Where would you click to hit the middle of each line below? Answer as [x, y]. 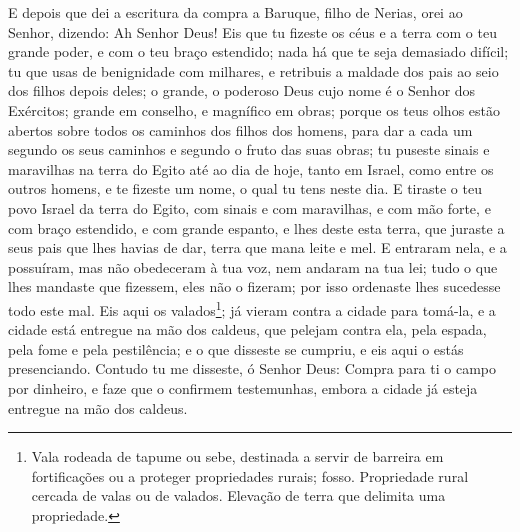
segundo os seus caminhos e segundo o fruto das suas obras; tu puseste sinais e [249, 149]
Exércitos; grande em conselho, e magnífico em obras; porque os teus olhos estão [254, 109]
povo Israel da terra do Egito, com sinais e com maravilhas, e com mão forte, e [249, 207]
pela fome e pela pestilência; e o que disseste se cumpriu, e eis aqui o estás [236, 348]
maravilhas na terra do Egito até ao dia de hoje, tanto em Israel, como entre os [251, 168]
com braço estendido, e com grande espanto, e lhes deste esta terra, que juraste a [256, 227]
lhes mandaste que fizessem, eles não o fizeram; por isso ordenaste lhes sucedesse [254, 286]
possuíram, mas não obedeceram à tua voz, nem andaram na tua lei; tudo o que [253, 266]
